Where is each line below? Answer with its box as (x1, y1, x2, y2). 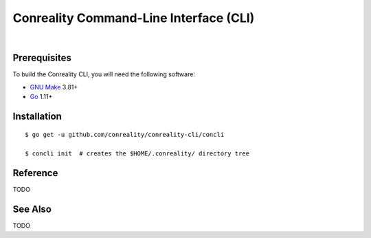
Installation (12, 111, 62, 122)
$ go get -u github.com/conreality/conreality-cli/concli (25, 131, 225, 138)
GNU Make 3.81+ (30, 83, 78, 91)
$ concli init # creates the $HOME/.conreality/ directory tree (25, 150, 250, 158)
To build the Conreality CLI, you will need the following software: (12, 70, 196, 78)
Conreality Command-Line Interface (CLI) (12, 10, 255, 25)
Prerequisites (12, 52, 71, 64)
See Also (12, 204, 52, 215)
